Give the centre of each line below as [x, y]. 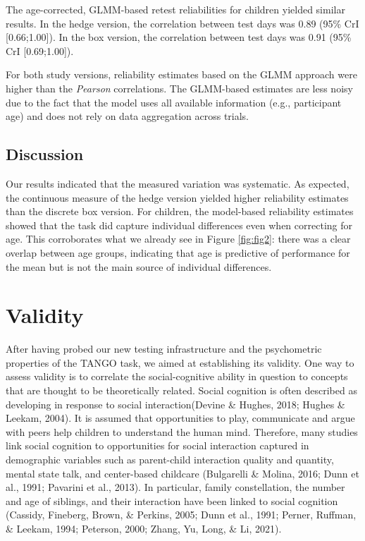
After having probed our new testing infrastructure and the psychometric [164, 349]
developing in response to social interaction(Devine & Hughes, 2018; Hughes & [175, 404]
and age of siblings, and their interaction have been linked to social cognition [172, 500]
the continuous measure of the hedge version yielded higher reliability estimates [177, 197]
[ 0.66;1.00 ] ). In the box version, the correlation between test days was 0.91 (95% [179, 37]
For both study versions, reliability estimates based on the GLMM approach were [181, 74]
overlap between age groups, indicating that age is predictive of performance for [178, 252]
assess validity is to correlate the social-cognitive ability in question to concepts [177, 376]
